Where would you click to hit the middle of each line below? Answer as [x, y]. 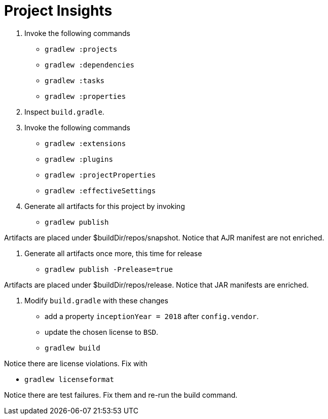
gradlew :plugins [79, 159]
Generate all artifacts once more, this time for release [113, 253]
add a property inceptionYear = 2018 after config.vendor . [152, 316]
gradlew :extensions [85, 143]
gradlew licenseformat [69, 379]
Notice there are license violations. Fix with [76, 363]
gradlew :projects [81, 49]
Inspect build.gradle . [64, 112]
